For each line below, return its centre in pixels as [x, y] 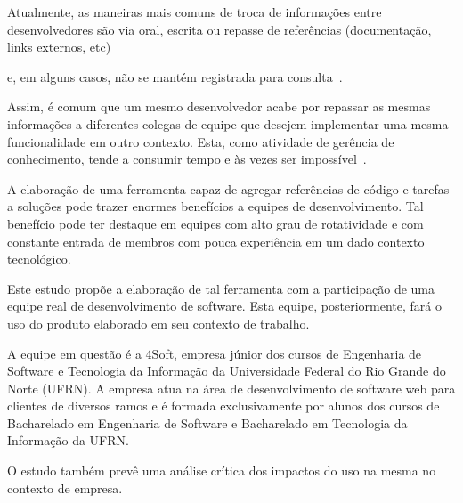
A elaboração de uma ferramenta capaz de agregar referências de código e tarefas [228, 188]
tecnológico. [39, 259]
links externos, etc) [59, 47]
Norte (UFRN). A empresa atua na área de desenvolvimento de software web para [231, 388]
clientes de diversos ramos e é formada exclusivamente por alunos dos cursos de [223, 406]
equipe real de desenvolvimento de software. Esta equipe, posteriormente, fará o [224, 306]
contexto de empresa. [65, 487]
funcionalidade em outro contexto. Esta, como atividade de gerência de [201, 141]
